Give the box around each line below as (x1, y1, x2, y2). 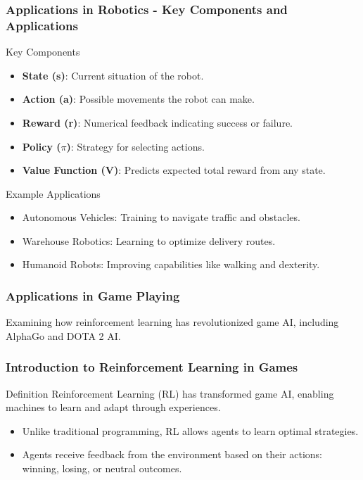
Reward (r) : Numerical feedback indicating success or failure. (22, 115, 293, 130)
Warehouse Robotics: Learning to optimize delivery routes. (22, 233, 276, 248)
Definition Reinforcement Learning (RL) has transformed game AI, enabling (6, 386, 334, 400)
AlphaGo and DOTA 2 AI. (6, 328, 121, 343)
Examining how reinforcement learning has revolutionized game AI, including (6, 315, 339, 329)
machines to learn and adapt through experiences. (6, 400, 221, 415)
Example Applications (6, 186, 101, 201)
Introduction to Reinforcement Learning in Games (6, 358, 298, 376)
